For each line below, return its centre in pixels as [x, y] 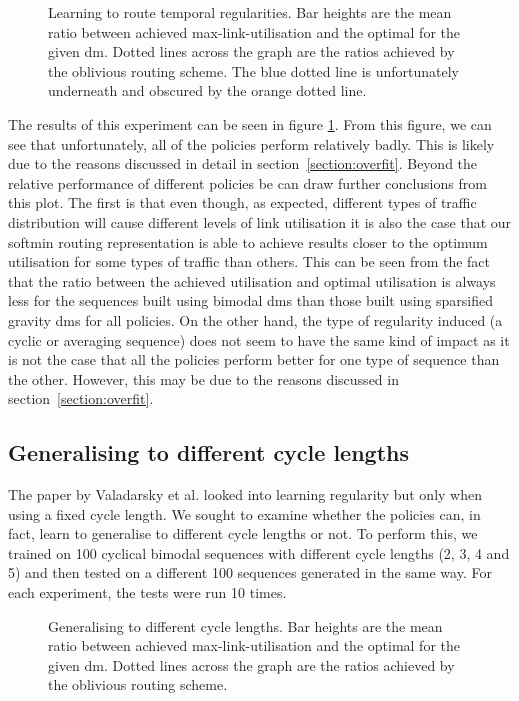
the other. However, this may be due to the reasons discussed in [203, 378]
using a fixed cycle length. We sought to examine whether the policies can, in [244, 513]
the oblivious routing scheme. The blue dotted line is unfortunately [254, 70]
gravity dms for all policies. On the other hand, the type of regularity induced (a [255, 319]
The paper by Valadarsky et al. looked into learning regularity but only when [245, 494]
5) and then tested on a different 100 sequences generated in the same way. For [250, 572]
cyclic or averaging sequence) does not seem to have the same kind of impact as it [259, 339]
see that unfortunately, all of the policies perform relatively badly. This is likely [251, 143]
